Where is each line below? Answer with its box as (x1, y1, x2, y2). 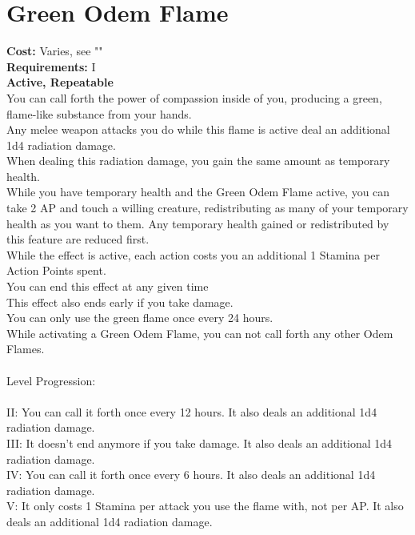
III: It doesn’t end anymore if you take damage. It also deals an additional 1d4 (6, 434, 393, 451)
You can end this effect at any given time (6, 278, 209, 295)
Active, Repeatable (6, 74, 114, 91)
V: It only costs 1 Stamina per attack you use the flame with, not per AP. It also (6, 497, 404, 514)
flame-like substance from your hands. (6, 105, 192, 122)
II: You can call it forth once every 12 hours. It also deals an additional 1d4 (6, 403, 377, 420)
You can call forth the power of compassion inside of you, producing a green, (6, 89, 382, 106)
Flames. (6, 340, 45, 357)
